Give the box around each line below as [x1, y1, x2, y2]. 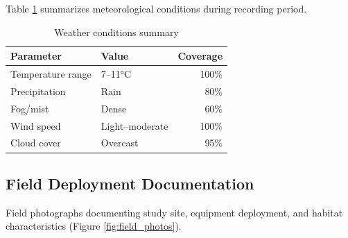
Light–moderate [101, 118, 168, 133]
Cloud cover [10, 135, 61, 150]
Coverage [177, 49, 223, 63]
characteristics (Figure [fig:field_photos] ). [6, 219, 182, 233]
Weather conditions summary [54, 24, 179, 39]
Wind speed [10, 118, 61, 133]
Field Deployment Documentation [6, 172, 254, 194]
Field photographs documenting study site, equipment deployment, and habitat [6, 205, 343, 219]
